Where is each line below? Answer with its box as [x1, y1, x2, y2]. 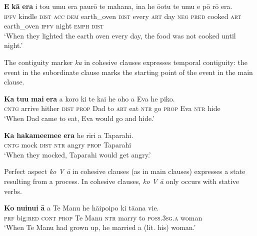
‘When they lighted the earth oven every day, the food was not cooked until [4, 30, 236, 40]
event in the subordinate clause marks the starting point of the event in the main [4, 66, 253, 77]
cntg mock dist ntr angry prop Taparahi [4, 139, 131, 150]
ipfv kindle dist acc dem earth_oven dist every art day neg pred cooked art [4, 10, 241, 21]
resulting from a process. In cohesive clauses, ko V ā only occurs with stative [4, 175, 239, 186]
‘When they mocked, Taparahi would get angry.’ [4, 149, 151, 159]
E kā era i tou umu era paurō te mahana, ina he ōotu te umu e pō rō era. [4, 1, 232, 11]
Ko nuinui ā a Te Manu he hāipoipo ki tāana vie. [4, 202, 159, 213]
